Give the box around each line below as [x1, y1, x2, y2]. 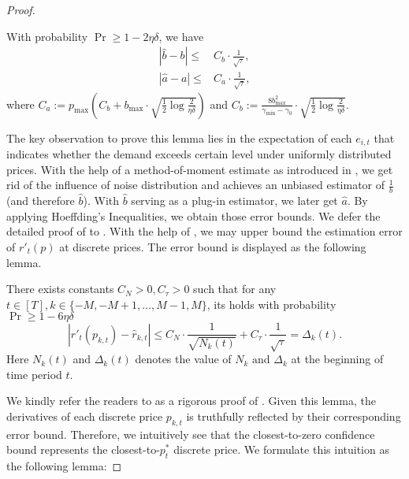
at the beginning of [291, 351, 384, 367]
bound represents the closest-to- [6, 441, 160, 458]
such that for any [193, 280, 277, 297]
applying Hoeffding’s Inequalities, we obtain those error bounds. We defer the [6, 207, 381, 224]
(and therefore [6, 192, 75, 209]
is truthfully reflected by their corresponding [186, 407, 401, 424]
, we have [158, 28, 204, 44]
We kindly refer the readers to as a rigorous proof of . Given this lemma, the [6, 392, 376, 409]
